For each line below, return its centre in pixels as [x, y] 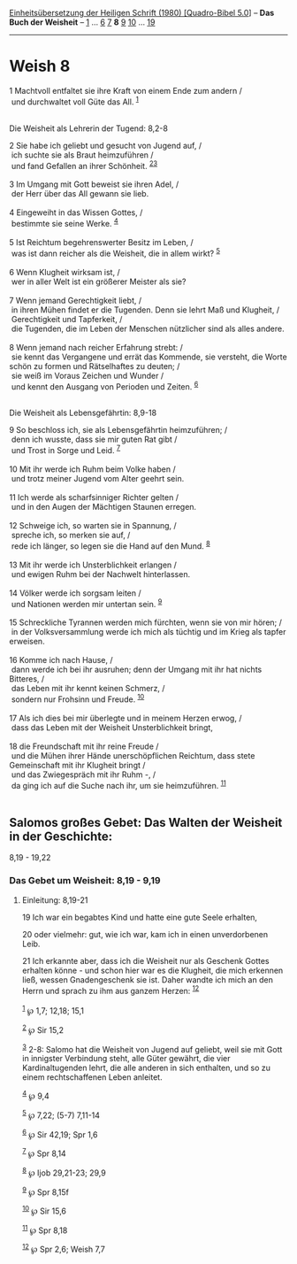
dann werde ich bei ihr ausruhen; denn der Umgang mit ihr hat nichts [137, 670]
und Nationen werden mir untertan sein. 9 [87, 603]
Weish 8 [40, 66]
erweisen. [27, 642]
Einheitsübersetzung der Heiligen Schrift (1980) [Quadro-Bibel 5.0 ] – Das [142, 13]
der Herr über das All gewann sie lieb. [80, 194]
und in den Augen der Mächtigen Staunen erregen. [104, 506]
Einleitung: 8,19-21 [55, 900]
